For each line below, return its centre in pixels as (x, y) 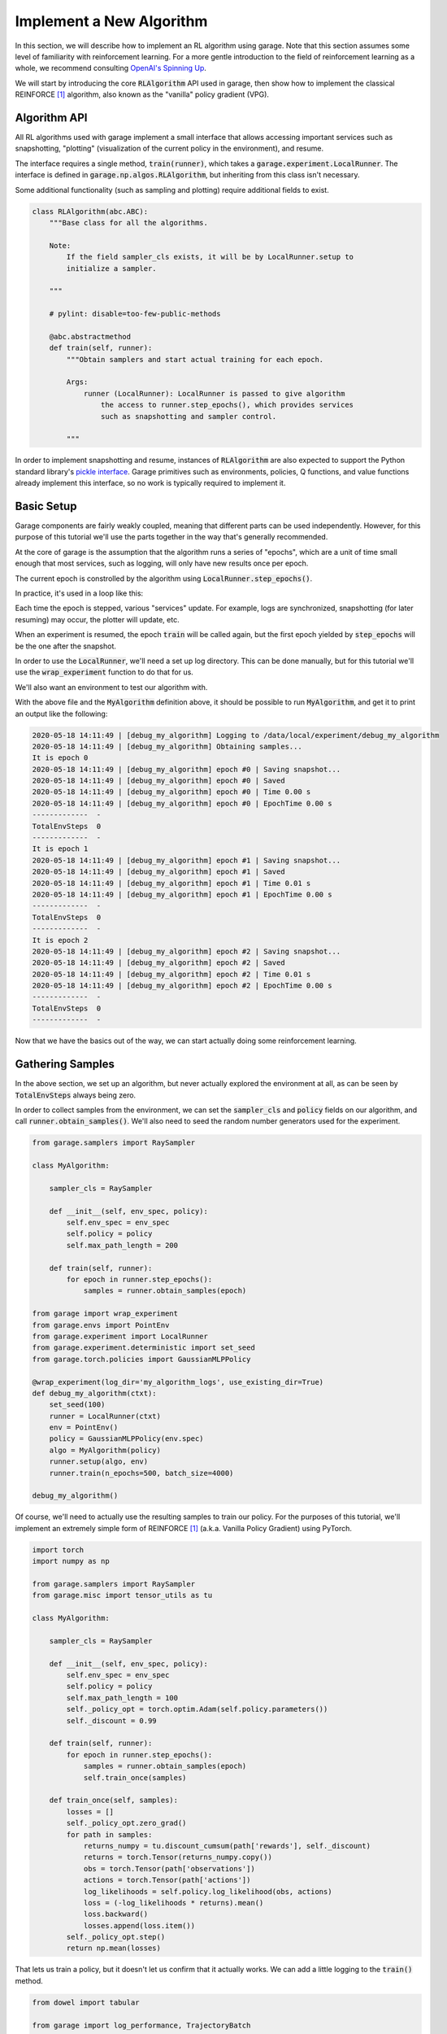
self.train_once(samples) (135, 1777)
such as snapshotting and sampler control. (189, 416)
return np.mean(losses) (114, 1948)
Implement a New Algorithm (111, 21)
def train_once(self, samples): (114, 1800)
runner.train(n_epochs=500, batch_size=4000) (141, 1473)
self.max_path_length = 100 (122, 1698)
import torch (58, 1550)
